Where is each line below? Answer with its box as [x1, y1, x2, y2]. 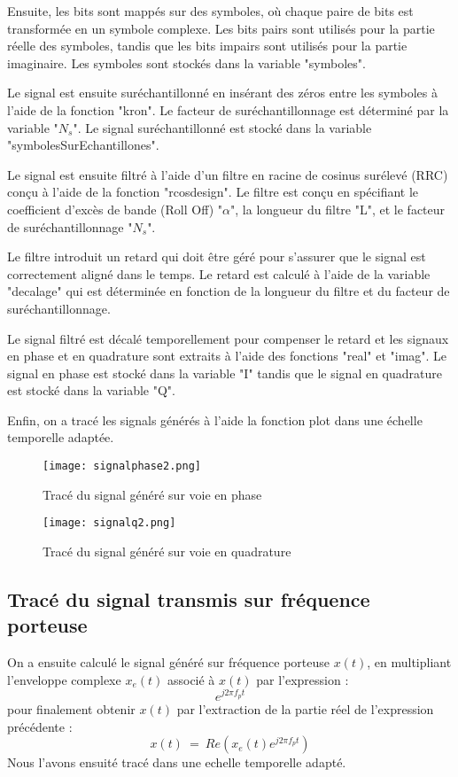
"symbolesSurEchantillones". [7, 136, 159, 154]
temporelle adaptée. [7, 428, 114, 447]
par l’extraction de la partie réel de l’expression [176, 700, 434, 719]
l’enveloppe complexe [7, 670, 121, 688]
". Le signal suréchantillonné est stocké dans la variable [73, 118, 372, 136]
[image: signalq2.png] [43, 517, 176, 530]
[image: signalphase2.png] [43, 460, 201, 473]
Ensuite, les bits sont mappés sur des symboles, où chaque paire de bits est [7, 2, 414, 19]
